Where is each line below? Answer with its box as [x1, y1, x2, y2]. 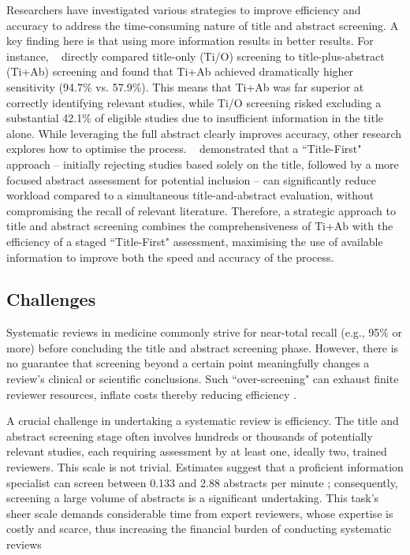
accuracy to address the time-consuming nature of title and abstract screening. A [6, 17, 399, 33]
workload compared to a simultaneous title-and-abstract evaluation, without [6, 187, 375, 203]
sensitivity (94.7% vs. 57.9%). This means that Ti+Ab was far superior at [6, 78, 364, 95]
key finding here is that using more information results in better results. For [6, 32, 374, 49]
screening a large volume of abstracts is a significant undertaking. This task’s [6, 490, 379, 506]
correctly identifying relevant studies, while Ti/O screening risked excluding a [6, 94, 382, 110]
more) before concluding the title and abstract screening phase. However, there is [6, 339, 399, 356]
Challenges [6, 287, 96, 311]
